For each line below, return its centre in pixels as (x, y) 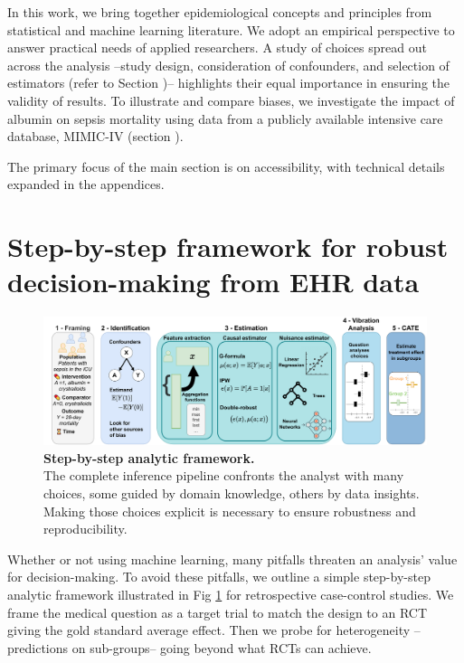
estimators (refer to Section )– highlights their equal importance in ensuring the (229, 83)
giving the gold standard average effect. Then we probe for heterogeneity (209, 630)
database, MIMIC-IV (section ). (95, 136)
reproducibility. (85, 529)
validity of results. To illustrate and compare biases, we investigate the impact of (231, 100)
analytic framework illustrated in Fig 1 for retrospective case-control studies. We (231, 595)
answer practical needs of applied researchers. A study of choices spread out (217, 47)
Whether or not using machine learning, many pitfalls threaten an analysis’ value (232, 559)
